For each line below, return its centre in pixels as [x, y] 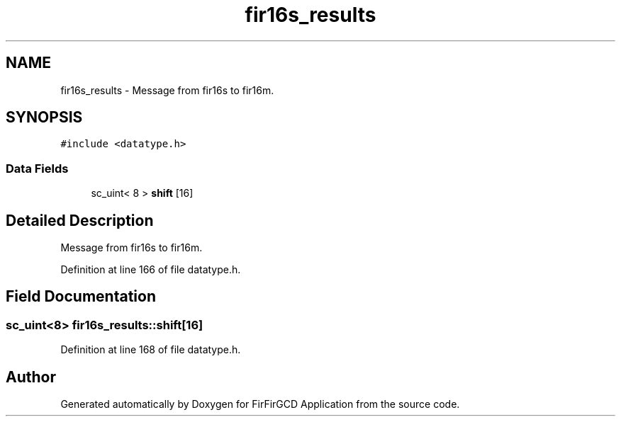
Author [31, 377]
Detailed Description [80, 220]
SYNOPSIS [44, 118]
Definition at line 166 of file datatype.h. [151, 270]
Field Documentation [81, 297]
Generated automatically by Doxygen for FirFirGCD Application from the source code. [260, 404]
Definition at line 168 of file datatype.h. [151, 350]
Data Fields [37, 168]
